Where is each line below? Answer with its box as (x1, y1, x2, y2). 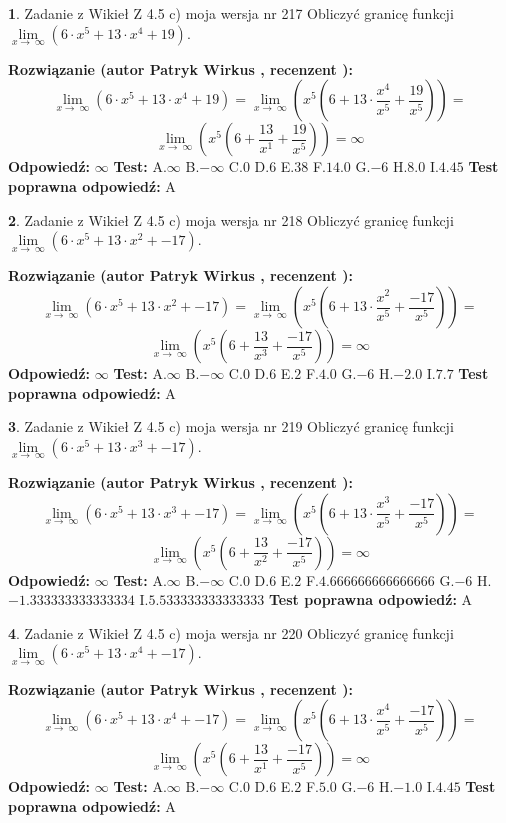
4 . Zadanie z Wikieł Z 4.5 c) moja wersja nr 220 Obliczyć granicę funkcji (8, 622, 454, 643)
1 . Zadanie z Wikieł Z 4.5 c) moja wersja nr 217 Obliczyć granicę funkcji (8, 3, 454, 23)
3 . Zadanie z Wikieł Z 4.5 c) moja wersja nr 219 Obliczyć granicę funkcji (8, 416, 454, 437)
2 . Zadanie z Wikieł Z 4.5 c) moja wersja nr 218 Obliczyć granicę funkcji (8, 209, 454, 230)
